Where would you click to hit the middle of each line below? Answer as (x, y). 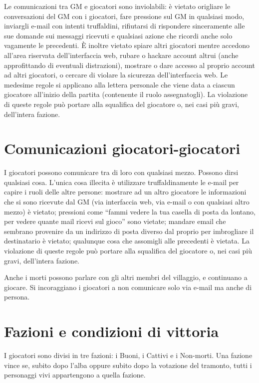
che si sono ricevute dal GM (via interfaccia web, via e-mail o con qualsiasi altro (127, 202)
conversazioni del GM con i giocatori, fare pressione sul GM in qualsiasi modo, (124, 16)
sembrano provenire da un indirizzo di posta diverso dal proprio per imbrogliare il (129, 231)
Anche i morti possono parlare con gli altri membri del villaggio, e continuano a (126, 277)
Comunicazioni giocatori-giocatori (122, 148)
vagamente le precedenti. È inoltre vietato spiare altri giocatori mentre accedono (127, 45)
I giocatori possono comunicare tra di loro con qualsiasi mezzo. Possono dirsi (121, 172)
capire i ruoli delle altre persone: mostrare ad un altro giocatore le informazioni (125, 192)
